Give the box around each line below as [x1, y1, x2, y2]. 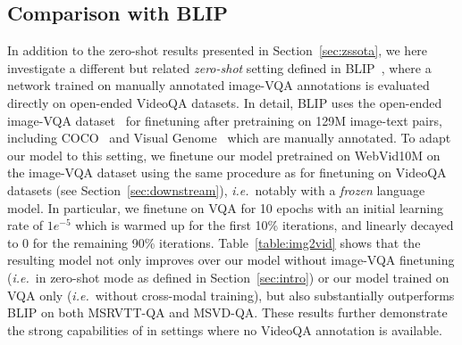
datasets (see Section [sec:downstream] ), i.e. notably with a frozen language [7, 180, 425, 199]
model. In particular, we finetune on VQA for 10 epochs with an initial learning [7, 198, 443, 217]
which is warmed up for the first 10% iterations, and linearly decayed [75, 216, 454, 234]
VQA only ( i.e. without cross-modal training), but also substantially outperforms [7, 285, 455, 304]
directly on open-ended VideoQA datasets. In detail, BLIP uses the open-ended [7, 93, 442, 111]
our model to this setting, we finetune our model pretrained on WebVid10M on [7, 145, 441, 164]
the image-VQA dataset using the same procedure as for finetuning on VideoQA [7, 163, 447, 182]
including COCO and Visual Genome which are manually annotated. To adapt [7, 128, 451, 147]
